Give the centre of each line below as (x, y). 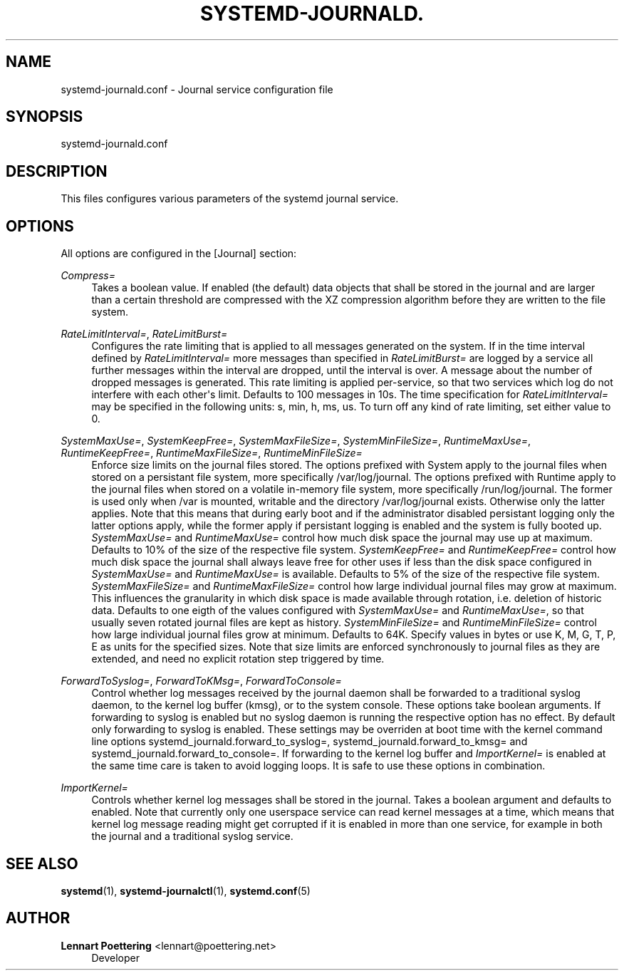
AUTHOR (38, 918)
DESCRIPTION (57, 171)
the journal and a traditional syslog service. (192, 836)
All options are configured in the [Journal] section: (179, 254)
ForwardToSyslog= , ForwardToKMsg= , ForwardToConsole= (201, 681)
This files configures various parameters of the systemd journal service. (230, 199)
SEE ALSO (42, 863)
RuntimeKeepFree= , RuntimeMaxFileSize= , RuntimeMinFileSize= (212, 453)
